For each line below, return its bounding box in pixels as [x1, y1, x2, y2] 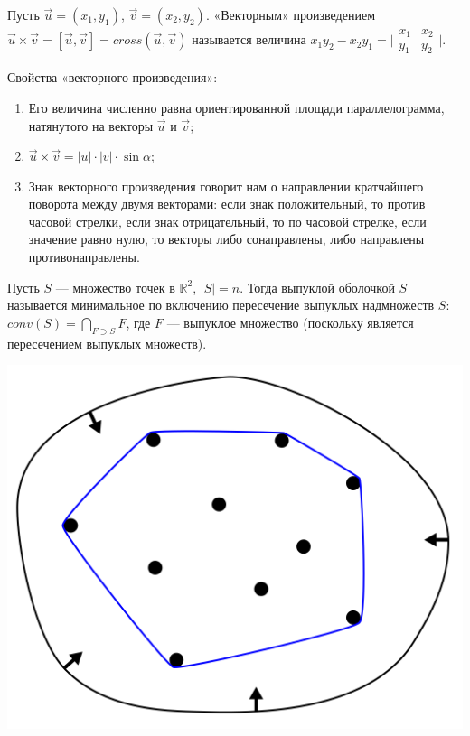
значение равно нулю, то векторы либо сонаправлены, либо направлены [28, 229, 425, 248]
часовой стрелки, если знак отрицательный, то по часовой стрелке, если [28, 211, 427, 230]
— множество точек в [55, 277, 175, 296]
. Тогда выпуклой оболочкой [240, 277, 395, 296]
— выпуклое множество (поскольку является [166, 312, 414, 331]
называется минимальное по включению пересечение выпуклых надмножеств [7, 295, 435, 314]
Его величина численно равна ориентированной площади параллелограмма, [28, 98, 445, 116]
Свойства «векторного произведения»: [7, 68, 218, 87]
